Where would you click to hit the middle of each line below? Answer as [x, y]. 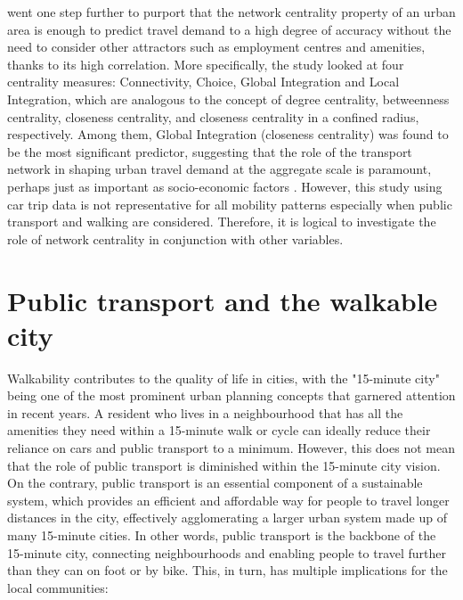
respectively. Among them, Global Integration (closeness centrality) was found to [228, 134]
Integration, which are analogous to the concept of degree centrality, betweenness [228, 99]
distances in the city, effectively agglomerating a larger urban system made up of [227, 518]
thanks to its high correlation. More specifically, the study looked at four [206, 64]
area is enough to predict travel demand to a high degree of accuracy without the [229, 29]
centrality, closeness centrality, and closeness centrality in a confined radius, [213, 116]
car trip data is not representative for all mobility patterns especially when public [230, 204]
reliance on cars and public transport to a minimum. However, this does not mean [231, 448]
